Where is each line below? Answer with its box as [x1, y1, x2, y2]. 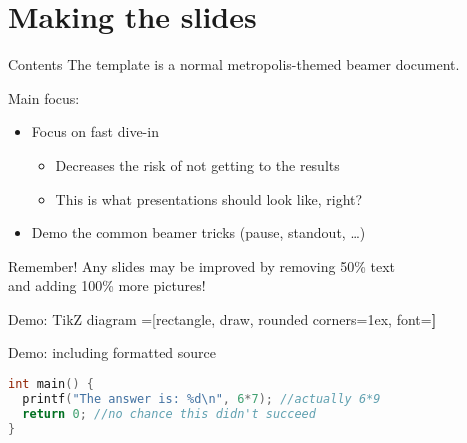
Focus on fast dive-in [31, 121, 159, 142]
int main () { [8, 377, 94, 392]
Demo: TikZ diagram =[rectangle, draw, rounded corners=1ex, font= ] [8, 308, 437, 329]
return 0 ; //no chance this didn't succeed [22, 406, 316, 421]
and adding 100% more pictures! [8, 275, 206, 296]
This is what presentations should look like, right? [55, 188, 363, 209]
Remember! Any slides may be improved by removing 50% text [8, 255, 395, 276]
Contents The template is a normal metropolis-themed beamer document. [8, 54, 460, 75]
